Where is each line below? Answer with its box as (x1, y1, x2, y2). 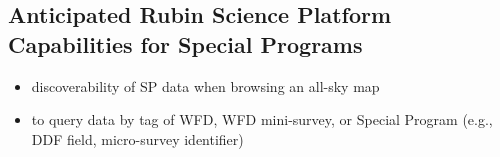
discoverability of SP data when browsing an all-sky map (31, 75, 380, 96)
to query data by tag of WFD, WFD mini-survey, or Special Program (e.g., (31, 109, 493, 130)
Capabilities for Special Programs (8, 28, 363, 59)
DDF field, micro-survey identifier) (31, 128, 244, 149)
